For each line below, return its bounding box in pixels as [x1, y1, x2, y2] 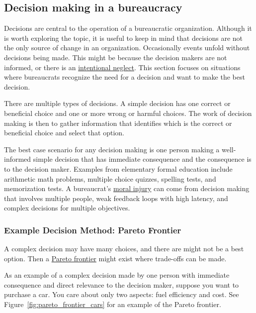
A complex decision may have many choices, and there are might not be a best [4, 243, 244, 254]
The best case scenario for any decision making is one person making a [4, 144, 220, 154]
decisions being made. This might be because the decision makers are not [4, 52, 227, 62]
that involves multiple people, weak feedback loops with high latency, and [4, 193, 228, 203]
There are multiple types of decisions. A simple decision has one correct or [4, 98, 231, 108]
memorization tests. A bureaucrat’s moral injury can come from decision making [4, 183, 250, 194]
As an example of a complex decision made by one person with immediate [4, 270, 230, 280]
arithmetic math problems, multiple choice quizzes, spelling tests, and [4, 173, 216, 184]
